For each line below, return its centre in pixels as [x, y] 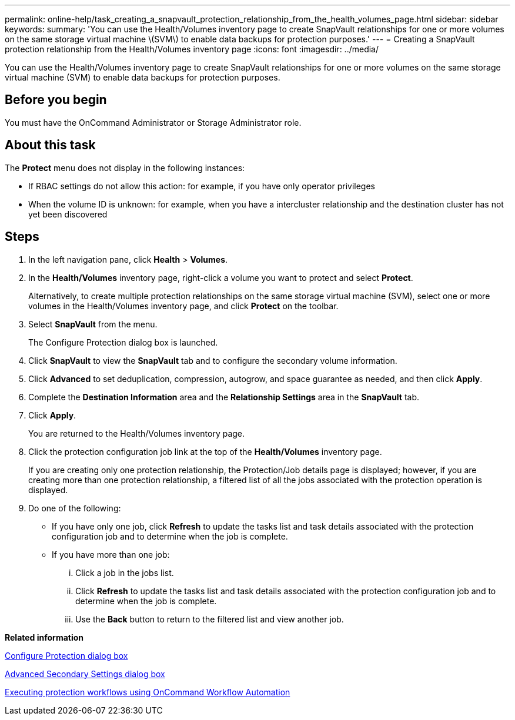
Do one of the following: [75, 508]
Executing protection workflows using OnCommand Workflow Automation [148, 692]
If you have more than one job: [111, 554]
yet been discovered [68, 214]
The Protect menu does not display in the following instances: [125, 168]
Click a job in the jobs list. [125, 572]
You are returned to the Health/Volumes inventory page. [137, 433]
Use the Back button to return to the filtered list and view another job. [210, 619]
